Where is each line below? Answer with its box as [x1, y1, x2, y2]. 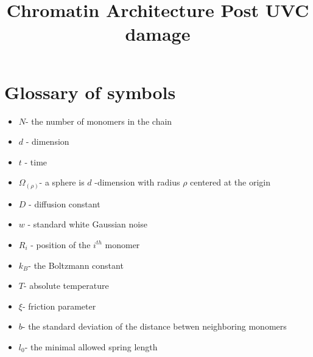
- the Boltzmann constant [28, 258, 124, 271]
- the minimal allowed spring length [24, 340, 158, 353]
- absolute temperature [23, 279, 109, 292]
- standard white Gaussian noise [27, 218, 147, 230]
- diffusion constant [29, 197, 100, 210]
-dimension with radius [94, 176, 180, 189]
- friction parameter [22, 299, 96, 312]
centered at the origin [190, 176, 270, 189]
